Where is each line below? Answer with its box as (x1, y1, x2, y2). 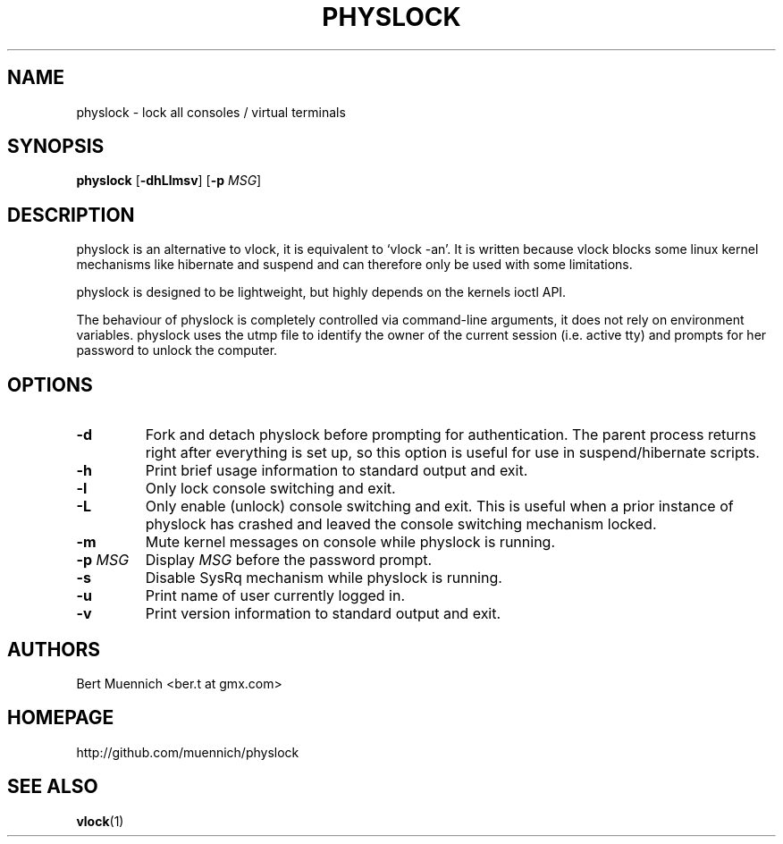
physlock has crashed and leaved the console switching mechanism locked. (145, 515, 657, 534)
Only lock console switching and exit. (145, 479, 396, 498)
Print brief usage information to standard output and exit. (145, 461, 528, 480)
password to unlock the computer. (76, 342, 278, 359)
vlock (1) (76, 813, 124, 829)
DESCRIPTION (7, 203, 135, 226)
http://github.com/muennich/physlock (76, 744, 299, 760)
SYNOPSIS (7, 135, 105, 158)
